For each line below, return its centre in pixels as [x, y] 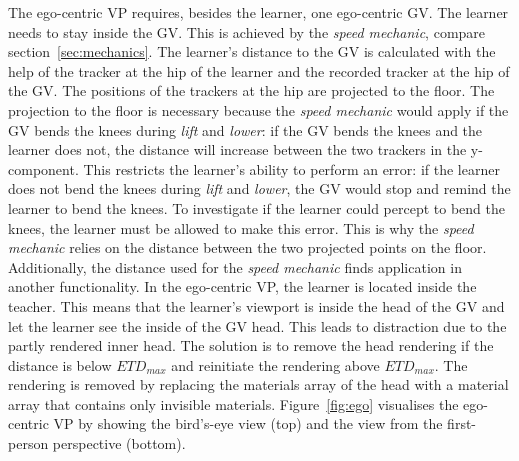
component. [43, 168]
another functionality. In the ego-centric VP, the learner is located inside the [242, 286]
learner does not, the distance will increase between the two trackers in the [237, 149]
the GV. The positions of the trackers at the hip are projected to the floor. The [251, 90]
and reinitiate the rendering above [275, 364]
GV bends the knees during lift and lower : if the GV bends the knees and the [245, 129]
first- [462, 423]
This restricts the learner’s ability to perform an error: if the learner [291, 168]
